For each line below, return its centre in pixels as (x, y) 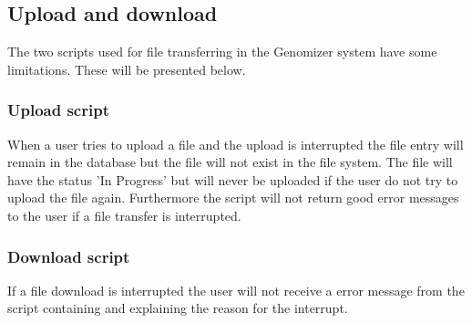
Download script (69, 256)
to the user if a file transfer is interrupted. (124, 215)
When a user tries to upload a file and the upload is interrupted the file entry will (236, 144)
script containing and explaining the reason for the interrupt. (178, 308)
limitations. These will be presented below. (127, 69)
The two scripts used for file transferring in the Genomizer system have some (222, 52)
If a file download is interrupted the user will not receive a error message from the (236, 290)
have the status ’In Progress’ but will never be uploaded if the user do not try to (233, 179)
